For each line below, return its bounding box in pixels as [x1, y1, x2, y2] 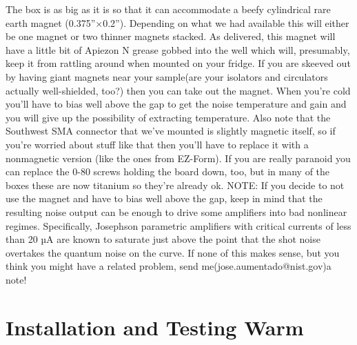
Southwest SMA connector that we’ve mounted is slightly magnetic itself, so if [6, 124, 336, 138]
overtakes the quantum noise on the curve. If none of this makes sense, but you [6, 245, 340, 259]
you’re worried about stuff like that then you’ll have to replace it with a [6, 137, 309, 151]
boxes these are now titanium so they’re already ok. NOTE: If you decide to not [6, 177, 345, 192]
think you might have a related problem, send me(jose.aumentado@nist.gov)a [6, 259, 331, 273]
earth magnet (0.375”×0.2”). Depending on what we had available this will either [6, 15, 349, 30]
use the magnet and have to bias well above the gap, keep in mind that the [6, 191, 323, 206]
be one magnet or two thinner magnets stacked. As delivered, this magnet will [6, 29, 336, 43]
